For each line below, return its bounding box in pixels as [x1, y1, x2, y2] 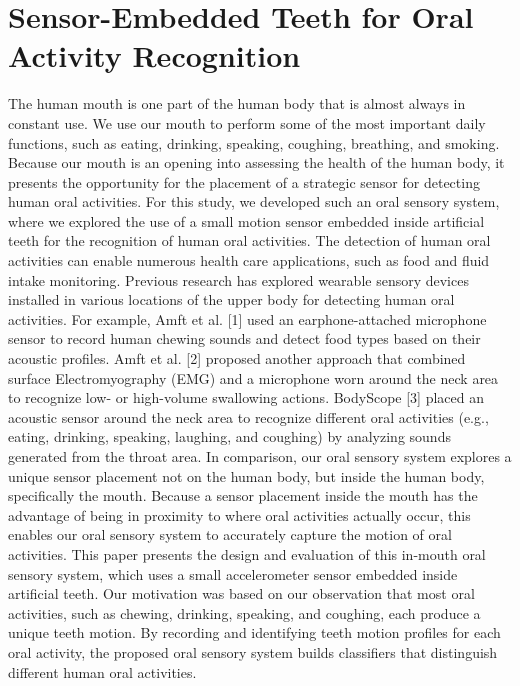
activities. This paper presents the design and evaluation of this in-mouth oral [8, 543, 486, 564]
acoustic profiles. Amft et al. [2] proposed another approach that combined [8, 348, 466, 369]
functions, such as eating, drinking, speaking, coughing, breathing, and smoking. [8, 132, 500, 153]
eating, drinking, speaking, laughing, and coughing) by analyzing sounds [8, 426, 451, 447]
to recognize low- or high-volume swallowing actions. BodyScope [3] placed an [8, 387, 485, 408]
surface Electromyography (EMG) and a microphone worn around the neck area [8, 367, 499, 388]
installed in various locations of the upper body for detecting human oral [8, 289, 455, 310]
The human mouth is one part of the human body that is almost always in [8, 93, 466, 114]
